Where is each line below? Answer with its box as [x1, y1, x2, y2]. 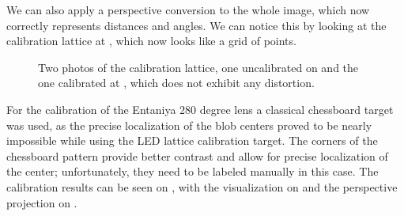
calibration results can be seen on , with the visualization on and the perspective [6, 178, 398, 195]
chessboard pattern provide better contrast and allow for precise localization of [6, 147, 388, 164]
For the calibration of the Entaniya [6, 100, 176, 117]
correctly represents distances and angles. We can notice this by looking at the [6, 17, 387, 33]
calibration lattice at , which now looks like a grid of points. [6, 32, 296, 49]
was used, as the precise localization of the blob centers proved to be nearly [6, 116, 372, 133]
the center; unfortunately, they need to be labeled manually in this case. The [6, 163, 379, 180]
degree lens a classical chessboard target [199, 100, 394, 117]
